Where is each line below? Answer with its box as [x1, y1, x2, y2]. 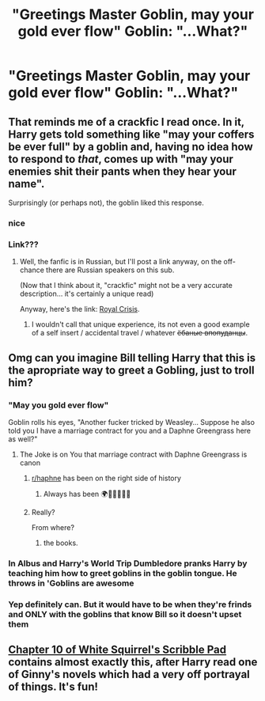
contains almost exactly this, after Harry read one [8, 655, 258, 669]
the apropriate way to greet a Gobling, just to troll [8, 363, 255, 377]
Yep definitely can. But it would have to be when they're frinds [8, 599, 252, 610]
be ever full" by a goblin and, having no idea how [8, 140, 253, 153]
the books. [43, 538, 78, 548]
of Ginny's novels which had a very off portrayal [8, 668, 251, 681]
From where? [31, 522, 75, 532]
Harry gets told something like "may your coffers [8, 127, 255, 141]
